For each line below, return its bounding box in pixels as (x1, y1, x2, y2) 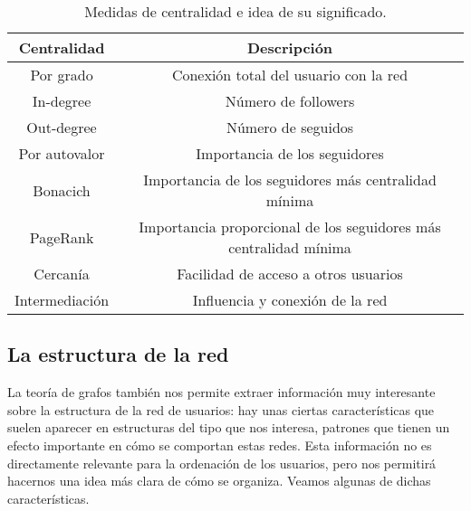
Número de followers (225, 90, 355, 111)
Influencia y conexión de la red (192, 289, 388, 310)
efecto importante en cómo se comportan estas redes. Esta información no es (7, 435, 432, 454)
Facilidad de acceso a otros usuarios (177, 263, 403, 284)
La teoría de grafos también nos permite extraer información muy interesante (7, 383, 436, 402)
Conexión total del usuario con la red (171, 64, 409, 85)
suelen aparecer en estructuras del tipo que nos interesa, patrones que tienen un (7, 418, 450, 437)
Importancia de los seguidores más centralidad (143, 169, 437, 190)
